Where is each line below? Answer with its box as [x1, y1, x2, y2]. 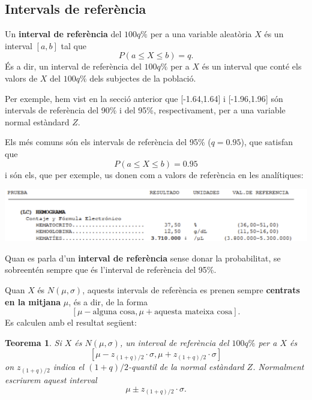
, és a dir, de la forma [68, 295, 148, 308]
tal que [61, 39, 86, 52]
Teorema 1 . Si [5, 336, 62, 348]
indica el [53, 360, 85, 373]
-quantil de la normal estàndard [128, 360, 244, 373]
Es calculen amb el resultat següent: [5, 316, 137, 329]
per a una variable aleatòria [150, 28, 252, 40]
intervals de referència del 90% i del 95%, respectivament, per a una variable [5, 104, 286, 116]
